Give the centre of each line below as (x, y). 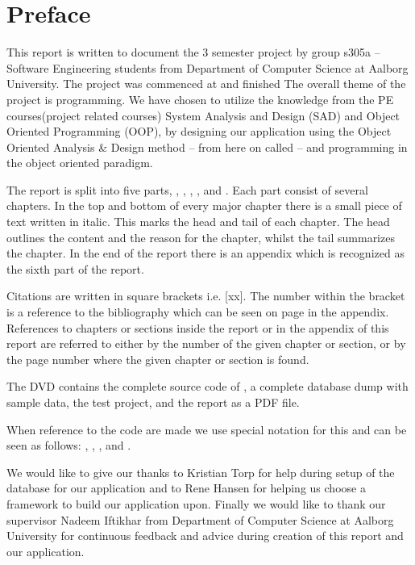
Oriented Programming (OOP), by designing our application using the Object (199, 131)
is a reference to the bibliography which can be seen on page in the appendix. (198, 312)
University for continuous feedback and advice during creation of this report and (205, 536)
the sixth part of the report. (75, 268)
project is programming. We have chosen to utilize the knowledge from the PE (200, 99)
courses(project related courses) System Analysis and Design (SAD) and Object (203, 115)
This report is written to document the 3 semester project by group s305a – (193, 52)
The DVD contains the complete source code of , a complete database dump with (207, 386)
